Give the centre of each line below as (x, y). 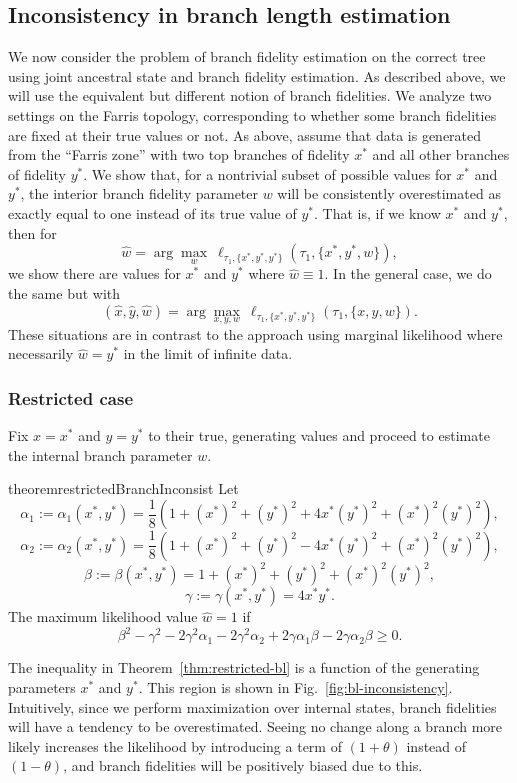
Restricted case (71, 397)
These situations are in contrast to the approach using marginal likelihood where (255, 333)
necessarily (41, 353)
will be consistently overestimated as (389, 193)
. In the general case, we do (408, 273)
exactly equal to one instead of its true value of (152, 212)
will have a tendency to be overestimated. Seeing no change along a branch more (255, 726)
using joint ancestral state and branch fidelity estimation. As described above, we (257, 75)
